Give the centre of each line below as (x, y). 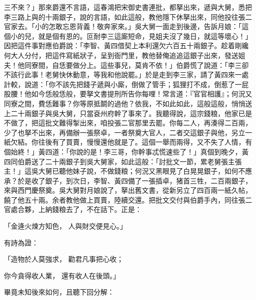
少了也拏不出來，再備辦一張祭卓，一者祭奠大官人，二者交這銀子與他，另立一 (128, 132)
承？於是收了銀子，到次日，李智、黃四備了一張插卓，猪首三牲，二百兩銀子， (128, 180)
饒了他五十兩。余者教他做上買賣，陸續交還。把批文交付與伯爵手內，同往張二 (128, 199)
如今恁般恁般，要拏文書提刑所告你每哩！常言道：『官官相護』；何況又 (142, 94)
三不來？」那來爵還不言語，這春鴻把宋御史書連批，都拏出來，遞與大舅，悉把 (128, 7)
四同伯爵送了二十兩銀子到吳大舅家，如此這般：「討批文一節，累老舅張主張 (123, 161)
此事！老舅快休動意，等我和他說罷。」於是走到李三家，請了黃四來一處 (136, 75)
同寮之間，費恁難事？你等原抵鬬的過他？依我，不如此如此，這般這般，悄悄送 (128, 103)
